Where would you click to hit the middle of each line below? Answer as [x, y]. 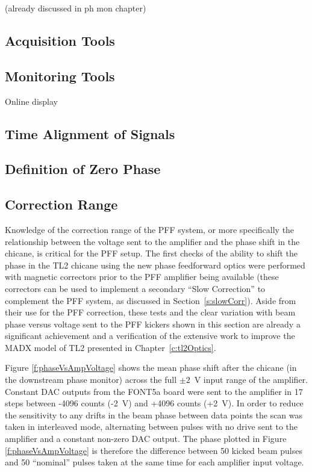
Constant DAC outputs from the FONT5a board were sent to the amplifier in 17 [154, 391]
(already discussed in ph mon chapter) [76, 8]
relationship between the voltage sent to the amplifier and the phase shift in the [152, 241]
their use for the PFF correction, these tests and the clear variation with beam [150, 312]
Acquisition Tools [60, 40]
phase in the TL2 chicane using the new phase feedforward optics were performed [155, 265]
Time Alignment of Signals [90, 133]
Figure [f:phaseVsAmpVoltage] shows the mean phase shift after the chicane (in [151, 368]
